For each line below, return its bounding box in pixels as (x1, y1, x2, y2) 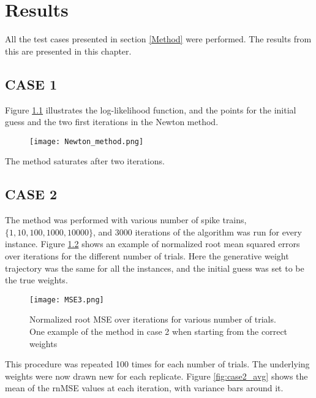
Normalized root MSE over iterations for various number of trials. (29, 313, 276, 326)
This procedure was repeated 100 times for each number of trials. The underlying (5, 358, 310, 370)
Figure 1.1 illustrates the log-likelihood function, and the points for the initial (5, 103, 296, 116)
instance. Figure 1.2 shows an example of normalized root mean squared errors (5, 237, 300, 250)
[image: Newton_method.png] (29, 137, 144, 146)
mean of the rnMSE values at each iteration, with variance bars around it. (5, 381, 284, 394)
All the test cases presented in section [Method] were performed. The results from (5, 33, 312, 45)
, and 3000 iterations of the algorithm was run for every (92, 225, 302, 238)
